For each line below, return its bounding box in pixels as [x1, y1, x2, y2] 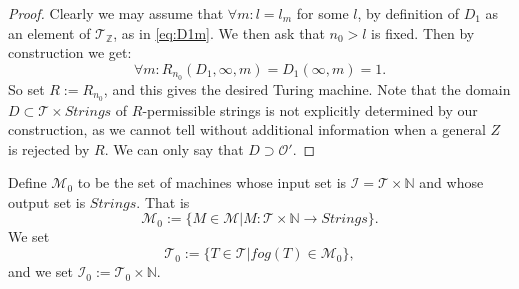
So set [8, 78, 45, 99]
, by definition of [357, 3, 459, 23]
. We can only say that [104, 138, 244, 159]
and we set [8, 261, 74, 282]
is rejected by [8, 138, 90, 159]
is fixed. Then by [371, 22, 475, 43]
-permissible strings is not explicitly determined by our [142, 99, 478, 120]
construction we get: [8, 42, 132, 63]
